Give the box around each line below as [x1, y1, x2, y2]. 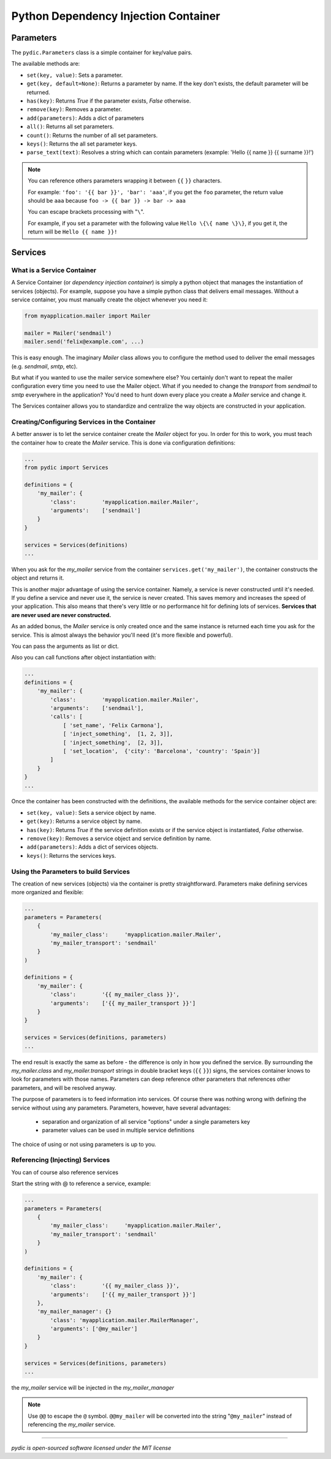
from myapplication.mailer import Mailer [24, 313, 151, 319]
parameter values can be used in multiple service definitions [42, 1127, 195, 1134]
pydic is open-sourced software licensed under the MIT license [11, 1444, 172, 1452]
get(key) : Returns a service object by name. [26, 817, 142, 825]
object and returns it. [11, 574, 64, 582]
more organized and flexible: [11, 889, 84, 896]
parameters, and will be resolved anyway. [11, 1084, 116, 1091]
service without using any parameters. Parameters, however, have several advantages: [11, 1104, 231, 1111]
